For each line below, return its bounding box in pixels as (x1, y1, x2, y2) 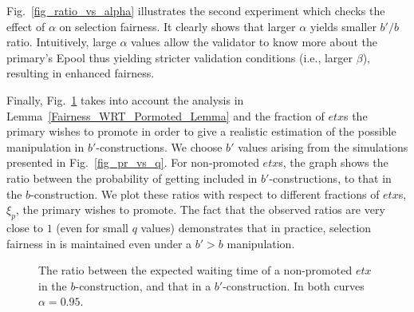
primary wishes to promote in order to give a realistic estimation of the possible (6, 123, 396, 140)
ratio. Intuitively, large (6, 34, 116, 50)
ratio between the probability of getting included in (6, 169, 258, 186)
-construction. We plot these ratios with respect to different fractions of (30, 185, 380, 202)
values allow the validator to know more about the (131, 34, 377, 50)
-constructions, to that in (269, 169, 392, 186)
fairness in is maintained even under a (6, 235, 192, 251)
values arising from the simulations (238, 138, 408, 155)
